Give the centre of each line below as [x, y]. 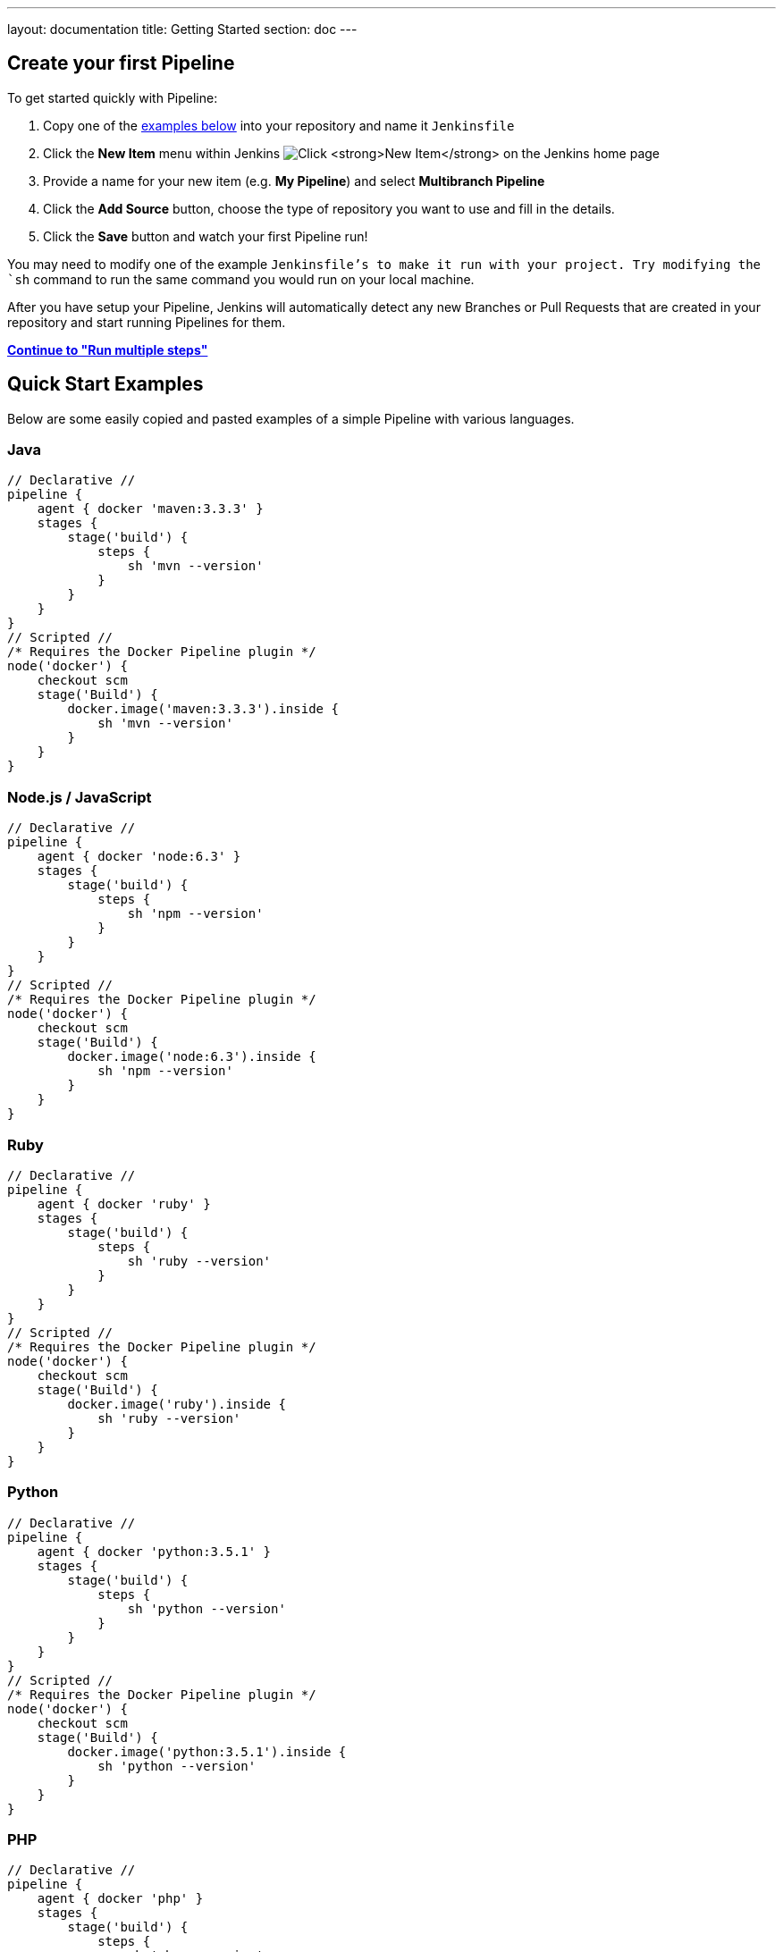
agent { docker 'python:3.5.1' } [154, 1551]
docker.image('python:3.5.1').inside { [207, 1751]
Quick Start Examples [105, 384]
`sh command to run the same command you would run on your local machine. [241, 279]
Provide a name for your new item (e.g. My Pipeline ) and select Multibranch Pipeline [294, 181]
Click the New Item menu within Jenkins [162, 153]
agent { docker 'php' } [120, 1899]
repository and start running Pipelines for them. [147, 322]
